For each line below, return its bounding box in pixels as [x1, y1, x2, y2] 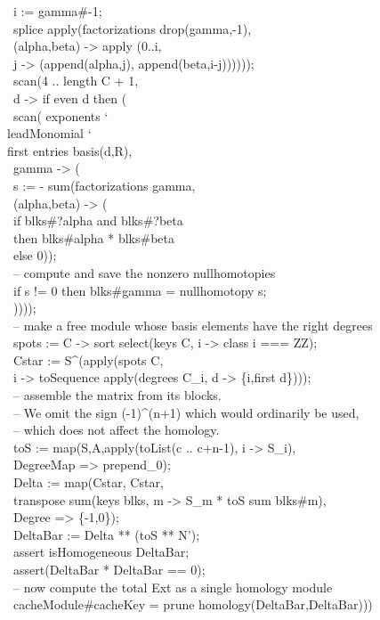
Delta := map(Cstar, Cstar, [12, 473, 164, 492]
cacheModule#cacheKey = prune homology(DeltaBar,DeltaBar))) [12, 595, 373, 614]
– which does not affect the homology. [12, 420, 220, 439]
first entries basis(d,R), [7, 141, 133, 159]
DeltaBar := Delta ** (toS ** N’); [12, 525, 200, 543]
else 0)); [12, 246, 57, 265]
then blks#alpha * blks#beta [12, 228, 175, 247]
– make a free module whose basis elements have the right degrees [12, 315, 373, 334]
